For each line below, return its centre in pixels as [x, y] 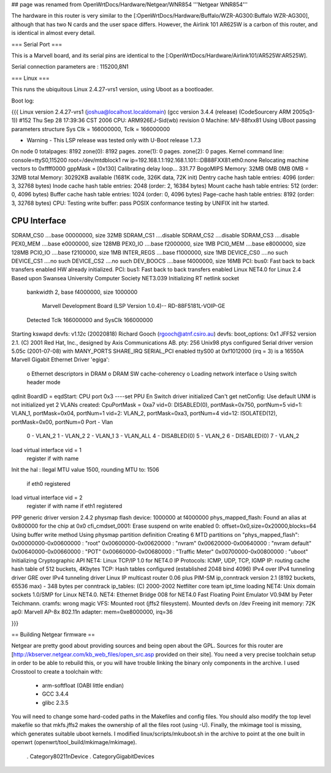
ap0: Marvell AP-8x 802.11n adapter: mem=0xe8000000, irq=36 [92, 612]
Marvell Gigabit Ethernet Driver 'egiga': [60, 360]
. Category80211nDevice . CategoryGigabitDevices [90, 756]
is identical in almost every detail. [53, 33]
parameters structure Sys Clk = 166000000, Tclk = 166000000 [91, 129]
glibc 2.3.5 [55, 702]
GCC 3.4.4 [55, 694]
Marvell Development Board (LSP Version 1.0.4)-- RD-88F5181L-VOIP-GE [134, 306]
